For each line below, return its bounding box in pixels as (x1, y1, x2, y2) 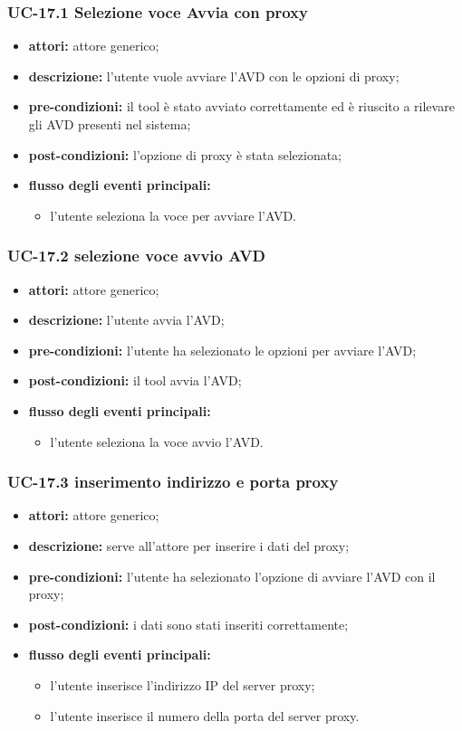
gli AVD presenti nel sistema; (28, 115, 191, 133)
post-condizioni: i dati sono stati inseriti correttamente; (28, 614, 349, 633)
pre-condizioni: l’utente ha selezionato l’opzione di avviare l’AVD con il (28, 566, 436, 585)
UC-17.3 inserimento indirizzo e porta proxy (7, 470, 339, 493)
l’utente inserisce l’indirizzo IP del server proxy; (50, 675, 315, 694)
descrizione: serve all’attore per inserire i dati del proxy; (28, 536, 350, 555)
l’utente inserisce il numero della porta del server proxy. (50, 706, 360, 725)
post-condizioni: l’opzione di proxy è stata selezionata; (28, 145, 342, 164)
